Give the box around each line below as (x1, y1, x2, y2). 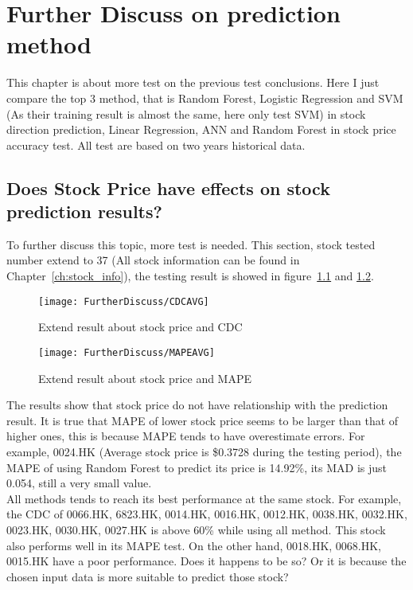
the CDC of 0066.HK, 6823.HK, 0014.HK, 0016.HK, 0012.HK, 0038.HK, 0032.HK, (6, 506, 407, 522)
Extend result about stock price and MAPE (38, 369, 252, 386)
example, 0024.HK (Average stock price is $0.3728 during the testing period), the (6, 443, 402, 459)
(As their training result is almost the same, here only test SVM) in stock (6, 105, 366, 122)
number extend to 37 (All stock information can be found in (6, 252, 300, 268)
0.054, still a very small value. (6, 475, 152, 491)
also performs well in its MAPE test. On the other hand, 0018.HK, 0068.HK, (6, 537, 382, 553)
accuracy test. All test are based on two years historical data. (6, 136, 306, 153)
